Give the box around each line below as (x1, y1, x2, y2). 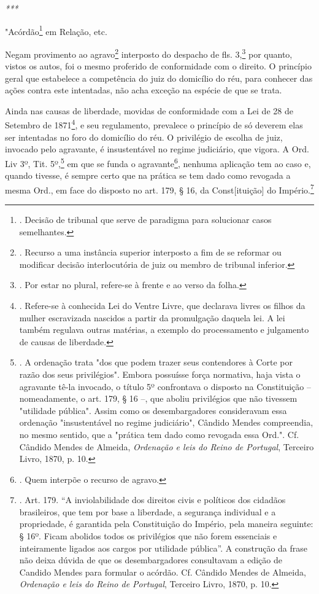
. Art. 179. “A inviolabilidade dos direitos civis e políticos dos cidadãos (19, 493, 286, 506)
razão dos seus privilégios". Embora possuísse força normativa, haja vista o (19, 367, 301, 380)
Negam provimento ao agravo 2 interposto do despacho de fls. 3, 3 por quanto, (5, 45, 293, 60)
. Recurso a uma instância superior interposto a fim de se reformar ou (19, 246, 282, 259)
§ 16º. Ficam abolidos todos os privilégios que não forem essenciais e (19, 530, 277, 542)
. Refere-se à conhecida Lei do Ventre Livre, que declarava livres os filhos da (19, 299, 306, 311)
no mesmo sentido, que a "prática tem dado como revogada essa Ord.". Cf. (19, 428, 299, 440)
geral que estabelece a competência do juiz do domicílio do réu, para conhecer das (5, 71, 313, 84)
